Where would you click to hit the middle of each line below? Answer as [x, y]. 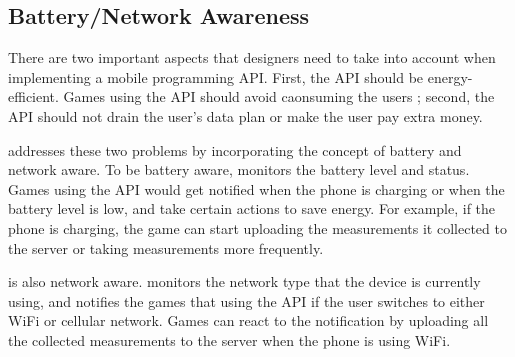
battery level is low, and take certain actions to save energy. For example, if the [252, 208]
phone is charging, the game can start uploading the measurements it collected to [257, 227]
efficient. [33, 96]
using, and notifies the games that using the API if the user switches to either [246, 300]
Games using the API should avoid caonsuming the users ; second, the [279, 96]
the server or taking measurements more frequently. [166, 247]
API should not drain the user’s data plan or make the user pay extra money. [245, 115]
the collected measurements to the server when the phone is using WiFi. [229, 339]
